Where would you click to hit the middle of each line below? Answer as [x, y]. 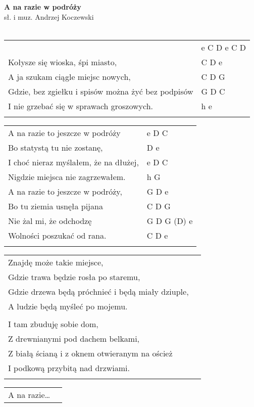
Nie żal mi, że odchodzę [50, 220]
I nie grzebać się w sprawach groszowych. [81, 106]
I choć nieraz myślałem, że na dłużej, [73, 162]
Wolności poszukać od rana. [57, 235]
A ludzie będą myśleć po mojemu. [68, 306]
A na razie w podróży [43, 7]
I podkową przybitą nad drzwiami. [69, 368]
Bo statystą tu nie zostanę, [56, 147]
